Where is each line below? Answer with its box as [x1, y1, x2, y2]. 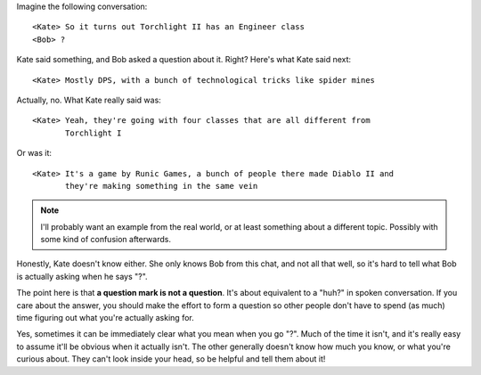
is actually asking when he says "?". [16, 271, 148, 281]
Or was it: [16, 148, 53, 159]
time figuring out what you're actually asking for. [16, 313, 195, 323]
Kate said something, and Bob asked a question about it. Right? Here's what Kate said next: [16, 54, 352, 65]
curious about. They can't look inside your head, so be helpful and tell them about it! [16, 354, 326, 364]
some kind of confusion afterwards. [40, 234, 171, 245]
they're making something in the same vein [65, 181, 258, 191]
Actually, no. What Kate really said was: [16, 94, 162, 105]
